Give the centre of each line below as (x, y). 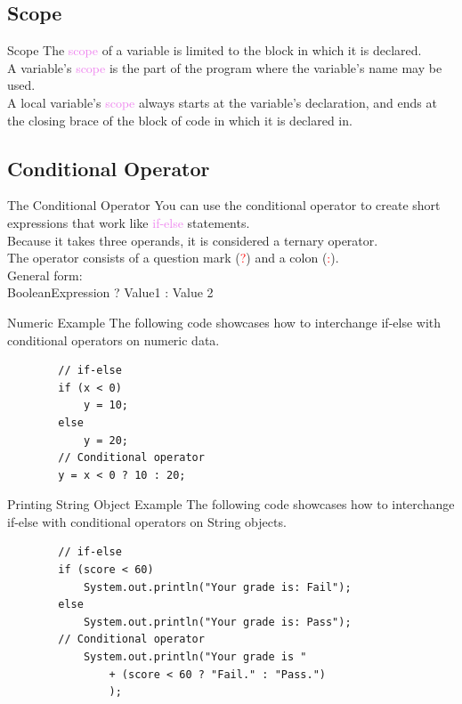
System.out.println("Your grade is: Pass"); (217, 622)
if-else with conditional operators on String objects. (147, 521)
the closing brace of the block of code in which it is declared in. (180, 120)
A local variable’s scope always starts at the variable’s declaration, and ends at (222, 102)
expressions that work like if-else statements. (129, 222)
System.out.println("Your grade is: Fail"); (217, 587)
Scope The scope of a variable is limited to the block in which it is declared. (215, 50)
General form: (45, 275)
